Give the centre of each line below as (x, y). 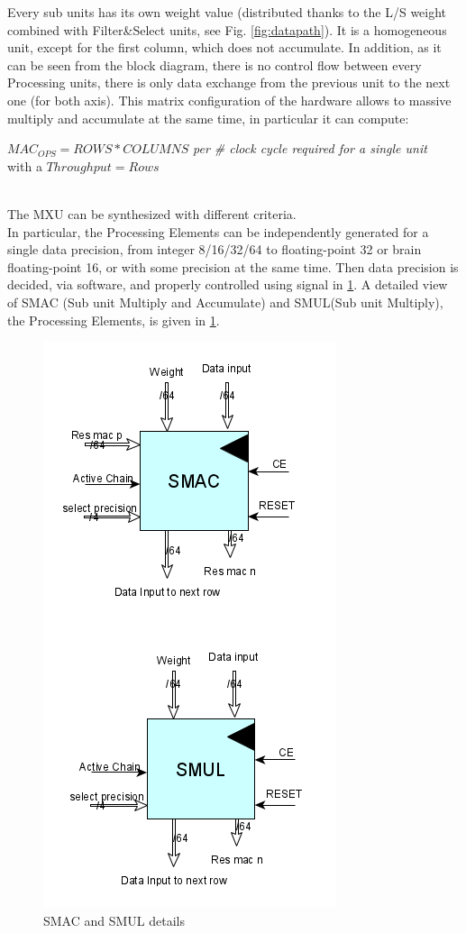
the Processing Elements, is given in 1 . (114, 320)
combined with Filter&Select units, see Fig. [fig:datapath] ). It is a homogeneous (227, 29)
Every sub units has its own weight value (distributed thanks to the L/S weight (227, 12)
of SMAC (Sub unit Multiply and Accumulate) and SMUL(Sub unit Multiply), (225, 302)
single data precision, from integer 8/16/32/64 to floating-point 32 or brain (215, 249)
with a (25, 165)
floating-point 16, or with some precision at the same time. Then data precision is (233, 266)
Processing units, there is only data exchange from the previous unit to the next (229, 82)
